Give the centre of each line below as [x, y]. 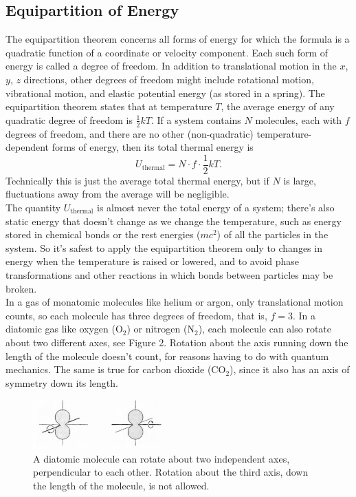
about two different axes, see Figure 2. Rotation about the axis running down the [177, 342]
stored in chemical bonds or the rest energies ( [103, 234]
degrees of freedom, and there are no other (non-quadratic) [130, 133]
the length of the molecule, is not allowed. [121, 486]
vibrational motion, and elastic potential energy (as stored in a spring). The [165, 93]
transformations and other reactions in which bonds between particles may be [169, 275]
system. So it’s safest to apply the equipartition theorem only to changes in [164, 247]
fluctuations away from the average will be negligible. [118, 194]
